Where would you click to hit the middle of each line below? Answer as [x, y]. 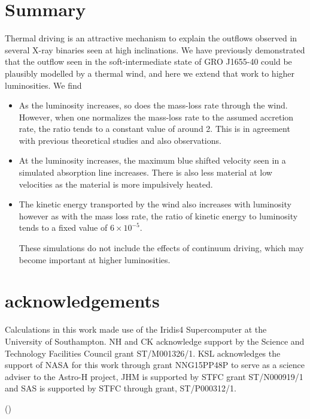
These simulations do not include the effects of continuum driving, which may [161, 248]
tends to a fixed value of [63, 227]
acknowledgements [82, 301]
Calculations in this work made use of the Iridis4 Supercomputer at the [136, 329]
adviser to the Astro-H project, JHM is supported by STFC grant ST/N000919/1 [154, 376]
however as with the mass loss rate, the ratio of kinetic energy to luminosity [158, 215]
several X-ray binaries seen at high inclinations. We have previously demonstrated [155, 49]
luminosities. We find [43, 85]
